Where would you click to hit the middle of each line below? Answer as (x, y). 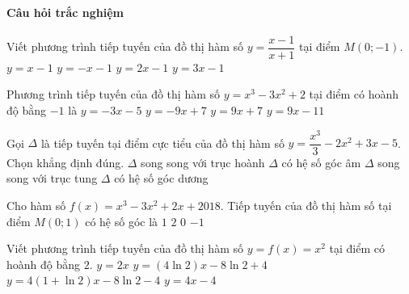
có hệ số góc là (122, 221)
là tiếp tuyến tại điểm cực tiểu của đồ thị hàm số (162, 143)
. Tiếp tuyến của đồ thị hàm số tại (306, 205)
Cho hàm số (36, 205)
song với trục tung (52, 178)
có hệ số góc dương (161, 178)
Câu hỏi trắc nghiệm (65, 12)
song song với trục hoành (203, 162)
